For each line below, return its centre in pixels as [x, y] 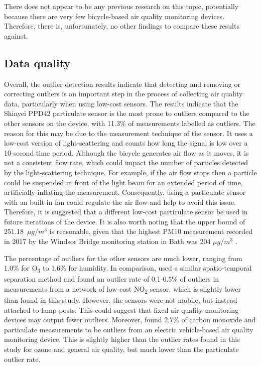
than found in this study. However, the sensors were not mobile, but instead [121, 300]
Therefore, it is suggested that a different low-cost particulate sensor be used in [126, 212]
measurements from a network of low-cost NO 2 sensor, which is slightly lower [123, 289]
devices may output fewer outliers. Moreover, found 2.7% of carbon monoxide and [130, 320]
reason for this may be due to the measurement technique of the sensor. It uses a [128, 133]
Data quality [37, 63]
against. [16, 35]
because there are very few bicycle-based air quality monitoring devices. [114, 16]
